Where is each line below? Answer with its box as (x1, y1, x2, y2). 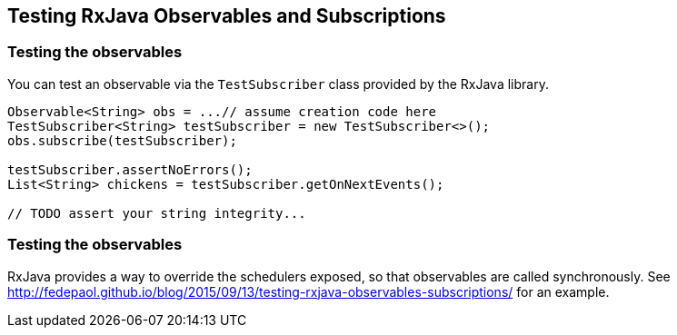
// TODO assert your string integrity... (7, 205, 306, 221)
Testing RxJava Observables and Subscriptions (7, 5, 446, 27)
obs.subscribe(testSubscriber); (7, 133, 237, 148)
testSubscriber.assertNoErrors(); (7, 162, 253, 177)
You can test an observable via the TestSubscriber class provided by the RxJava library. (7, 75, 549, 92)
